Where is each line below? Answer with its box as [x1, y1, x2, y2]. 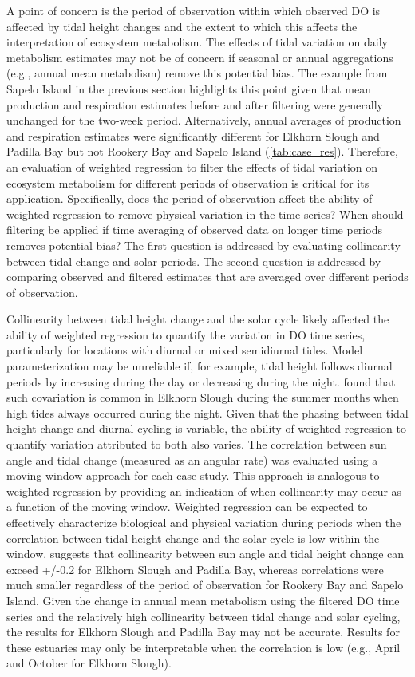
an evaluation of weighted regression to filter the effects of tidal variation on [6, 158, 378, 175]
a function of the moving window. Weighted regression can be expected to [6, 498, 368, 515]
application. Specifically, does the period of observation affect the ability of [6, 190, 373, 207]
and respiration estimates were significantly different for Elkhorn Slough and [6, 127, 380, 144]
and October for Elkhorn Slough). [6, 655, 172, 671]
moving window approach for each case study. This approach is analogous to [6, 467, 380, 484]
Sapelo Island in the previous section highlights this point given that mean [6, 80, 372, 97]
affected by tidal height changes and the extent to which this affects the [6, 18, 358, 34]
